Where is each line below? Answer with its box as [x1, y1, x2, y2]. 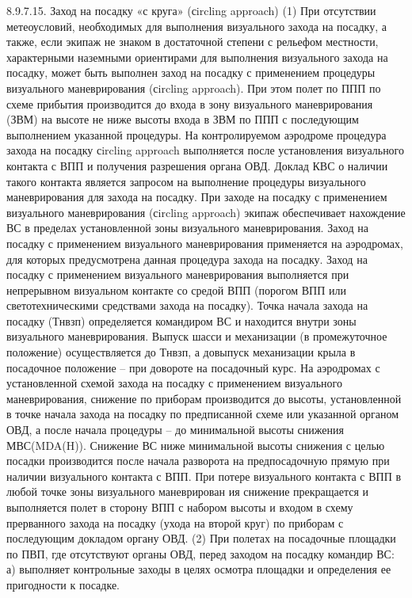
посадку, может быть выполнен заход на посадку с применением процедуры [6, 64, 376, 81]
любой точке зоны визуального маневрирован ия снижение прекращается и [6, 483, 369, 500]
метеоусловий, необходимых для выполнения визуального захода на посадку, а [6, 17, 387, 34]
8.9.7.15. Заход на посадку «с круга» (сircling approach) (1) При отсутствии [6, 2, 376, 18]
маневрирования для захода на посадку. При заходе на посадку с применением [6, 189, 387, 205]
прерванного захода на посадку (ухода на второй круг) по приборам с [6, 514, 344, 531]
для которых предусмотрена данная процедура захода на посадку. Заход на [6, 250, 368, 267]
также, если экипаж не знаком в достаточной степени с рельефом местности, [6, 33, 379, 50]
